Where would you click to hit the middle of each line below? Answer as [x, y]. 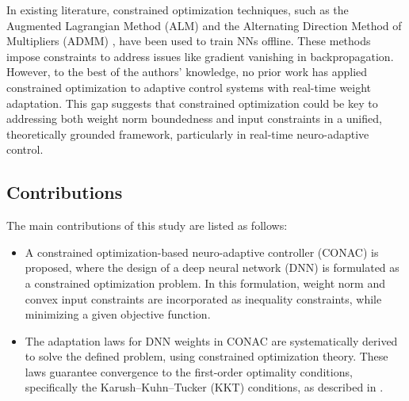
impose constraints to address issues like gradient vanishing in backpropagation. [200, 56]
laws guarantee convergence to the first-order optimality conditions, [189, 371]
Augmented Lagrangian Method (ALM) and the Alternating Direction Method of [204, 25]
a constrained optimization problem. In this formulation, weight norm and [205, 283]
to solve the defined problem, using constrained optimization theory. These [206, 356]
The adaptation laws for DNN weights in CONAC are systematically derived [211, 340]
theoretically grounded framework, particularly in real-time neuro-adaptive [188, 134]
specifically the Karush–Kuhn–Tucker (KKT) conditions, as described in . [204, 387]
